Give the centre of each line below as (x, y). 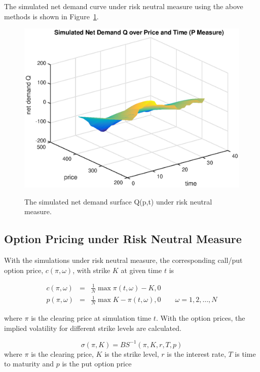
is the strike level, (132, 353)
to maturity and (29, 364)
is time (245, 353)
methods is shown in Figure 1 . (51, 16)
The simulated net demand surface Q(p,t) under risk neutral (118, 201)
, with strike (91, 270)
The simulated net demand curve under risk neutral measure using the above (124, 6)
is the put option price (97, 364)
